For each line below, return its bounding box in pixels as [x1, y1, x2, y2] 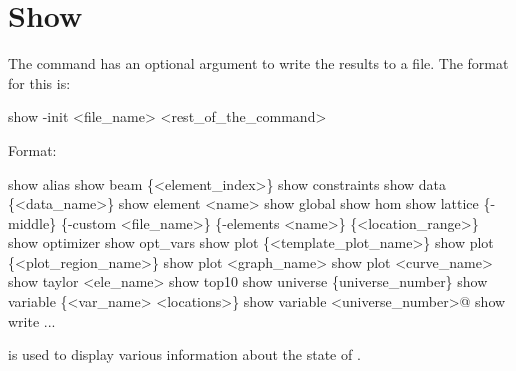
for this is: [8, 72, 71, 93]
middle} [8, 212, 57, 233]
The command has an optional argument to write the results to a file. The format [8, 53, 509, 74]
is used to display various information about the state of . [8, 344, 361, 365]
